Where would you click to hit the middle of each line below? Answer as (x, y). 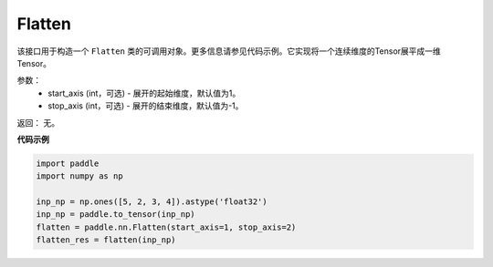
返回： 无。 (38, 122)
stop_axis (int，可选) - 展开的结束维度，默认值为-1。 (146, 106)
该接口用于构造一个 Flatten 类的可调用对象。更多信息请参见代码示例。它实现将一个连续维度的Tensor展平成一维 (229, 51)
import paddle (68, 163)
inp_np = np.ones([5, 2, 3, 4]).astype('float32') (152, 202)
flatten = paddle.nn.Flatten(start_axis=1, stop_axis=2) (166, 227)
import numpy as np (79, 176)
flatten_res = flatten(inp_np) (106, 240)
